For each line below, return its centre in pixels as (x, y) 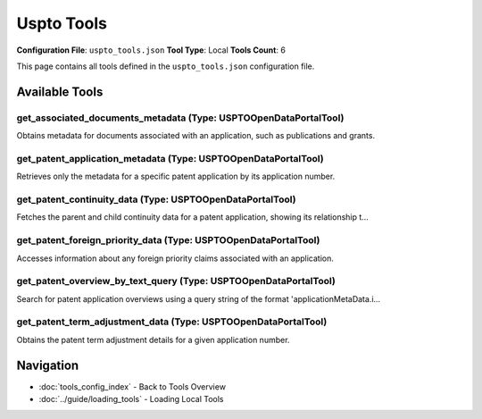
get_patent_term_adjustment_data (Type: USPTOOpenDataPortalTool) (172, 322)
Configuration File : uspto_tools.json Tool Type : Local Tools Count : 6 (151, 50)
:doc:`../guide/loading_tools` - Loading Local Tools (131, 399)
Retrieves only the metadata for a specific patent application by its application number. (176, 176)
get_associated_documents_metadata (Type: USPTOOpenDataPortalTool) (180, 118)
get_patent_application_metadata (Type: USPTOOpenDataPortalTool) (170, 158)
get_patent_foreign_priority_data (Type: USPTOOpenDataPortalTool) (168, 240)
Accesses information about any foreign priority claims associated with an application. (175, 258)
